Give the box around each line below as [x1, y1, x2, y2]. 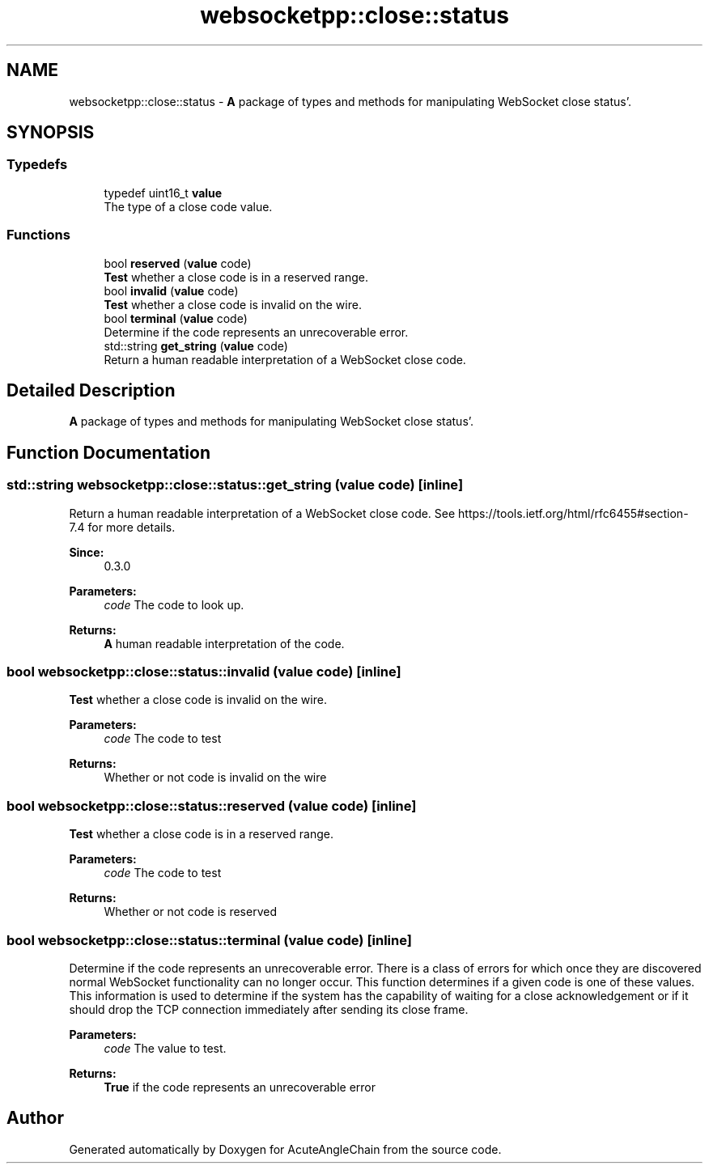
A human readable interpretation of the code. [104, 636, 345, 651]
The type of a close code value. [104, 199, 273, 214]
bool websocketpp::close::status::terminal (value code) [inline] [6, 931, 412, 948]
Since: [69, 545, 104, 559]
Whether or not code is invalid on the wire [104, 770, 327, 785]
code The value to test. [104, 1041, 227, 1055]
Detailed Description [6, 379, 176, 401]
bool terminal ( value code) [104, 311, 248, 325]
